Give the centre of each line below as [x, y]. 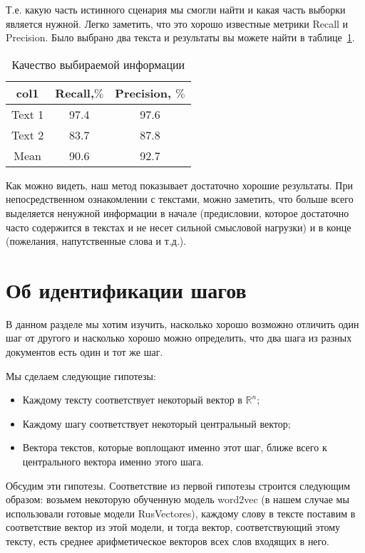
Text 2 [28, 135]
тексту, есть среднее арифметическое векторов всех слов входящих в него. [168, 541]
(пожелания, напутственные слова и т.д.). [96, 241]
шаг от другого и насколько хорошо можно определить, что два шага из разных [179, 338]
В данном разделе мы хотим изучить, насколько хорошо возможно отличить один [182, 323]
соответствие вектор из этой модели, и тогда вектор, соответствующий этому [173, 527]
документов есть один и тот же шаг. [84, 352]
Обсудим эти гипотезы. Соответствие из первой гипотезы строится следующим [178, 485]
